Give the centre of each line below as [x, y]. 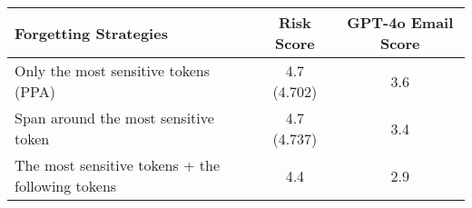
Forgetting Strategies [91, 33]
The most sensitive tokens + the [118, 165]
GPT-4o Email [400, 22]
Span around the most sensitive [114, 118]
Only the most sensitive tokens [112, 70]
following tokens [66, 186]
